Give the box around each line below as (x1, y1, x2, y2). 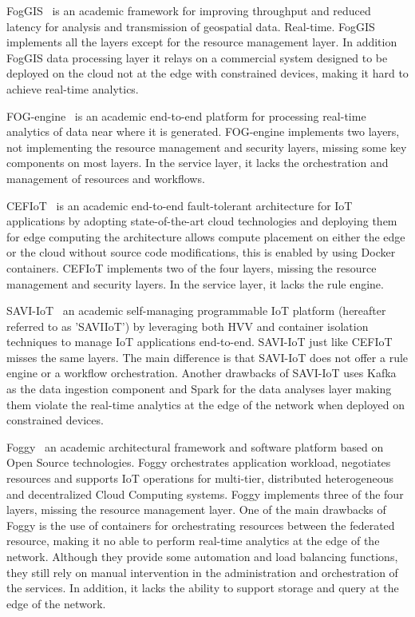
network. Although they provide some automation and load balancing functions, (6, 548, 398, 564)
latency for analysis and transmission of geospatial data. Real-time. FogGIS (6, 18, 375, 34)
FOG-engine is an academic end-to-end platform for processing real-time (6, 107, 366, 124)
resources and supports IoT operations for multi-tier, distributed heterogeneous (6, 470, 394, 487)
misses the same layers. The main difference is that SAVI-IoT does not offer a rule (6, 348, 409, 365)
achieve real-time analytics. (6, 80, 139, 97)
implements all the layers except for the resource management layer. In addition (6, 34, 397, 50)
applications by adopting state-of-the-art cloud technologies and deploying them (6, 213, 397, 229)
